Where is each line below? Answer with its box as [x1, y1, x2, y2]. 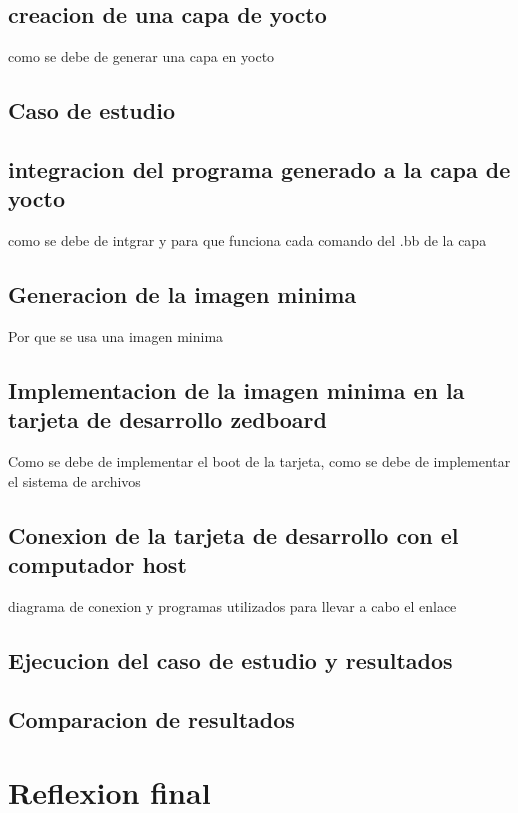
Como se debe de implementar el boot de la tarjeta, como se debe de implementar [8, 451, 511, 472]
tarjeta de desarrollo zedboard [8, 404, 327, 435]
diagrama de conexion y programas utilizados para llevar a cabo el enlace [8, 595, 457, 616]
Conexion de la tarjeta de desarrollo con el [8, 519, 459, 550]
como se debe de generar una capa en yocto [8, 46, 275, 67]
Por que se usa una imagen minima [8, 325, 224, 346]
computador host [8, 549, 187, 580]
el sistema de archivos [8, 470, 141, 491]
